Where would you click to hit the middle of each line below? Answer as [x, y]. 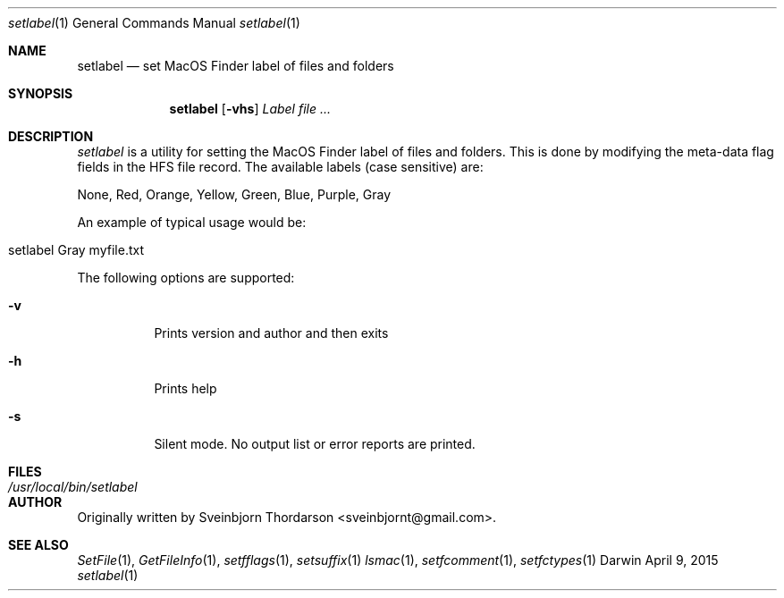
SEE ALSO [38, 545]
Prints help [185, 388]
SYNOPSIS [41, 93]
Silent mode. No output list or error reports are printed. [315, 444]
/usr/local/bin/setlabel [73, 487]
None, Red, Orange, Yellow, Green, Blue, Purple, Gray [234, 194]
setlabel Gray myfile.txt [76, 250]
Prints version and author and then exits [271, 333]
